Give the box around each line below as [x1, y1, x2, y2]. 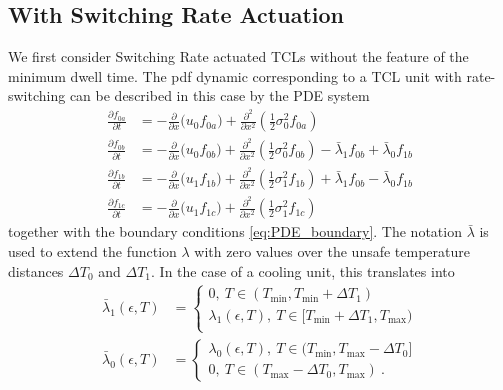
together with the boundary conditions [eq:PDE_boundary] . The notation [8, 221, 462, 242]
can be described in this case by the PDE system [69, 85, 370, 106]
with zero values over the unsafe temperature [194, 241, 470, 262]
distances [8, 260, 64, 281]
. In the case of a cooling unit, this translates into [151, 260, 455, 281]
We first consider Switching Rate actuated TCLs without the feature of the [8, 46, 469, 67]
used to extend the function [8, 241, 177, 262]
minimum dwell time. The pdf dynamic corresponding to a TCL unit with [8, 65, 462, 86]
